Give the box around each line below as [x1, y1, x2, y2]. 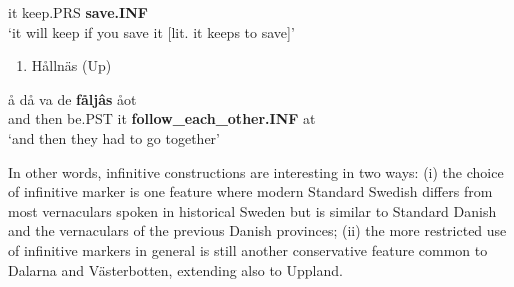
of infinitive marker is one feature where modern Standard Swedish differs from [8, 181, 493, 202]
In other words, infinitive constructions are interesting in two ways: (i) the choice [8, 161, 504, 182]
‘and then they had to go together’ [8, 127, 221, 148]
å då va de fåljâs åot [8, 88, 137, 109]
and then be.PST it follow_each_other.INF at [8, 108, 316, 129]
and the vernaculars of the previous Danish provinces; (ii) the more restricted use [8, 220, 507, 241]
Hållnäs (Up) [31, 55, 112, 76]
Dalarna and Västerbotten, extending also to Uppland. [8, 259, 343, 280]
